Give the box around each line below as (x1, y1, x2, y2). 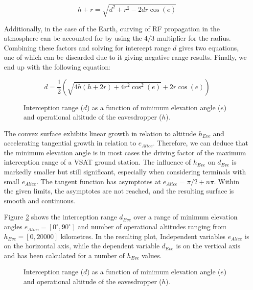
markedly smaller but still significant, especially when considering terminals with (4, 167, 246, 177)
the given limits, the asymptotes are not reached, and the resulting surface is (4, 186, 234, 196)
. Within (214, 176, 239, 186)
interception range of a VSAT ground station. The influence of (4, 157, 191, 167)
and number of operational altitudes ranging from (77, 221, 227, 232)
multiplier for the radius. (157, 33, 231, 43)
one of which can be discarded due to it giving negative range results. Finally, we (4, 52, 247, 62)
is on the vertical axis (176, 241, 241, 251)
